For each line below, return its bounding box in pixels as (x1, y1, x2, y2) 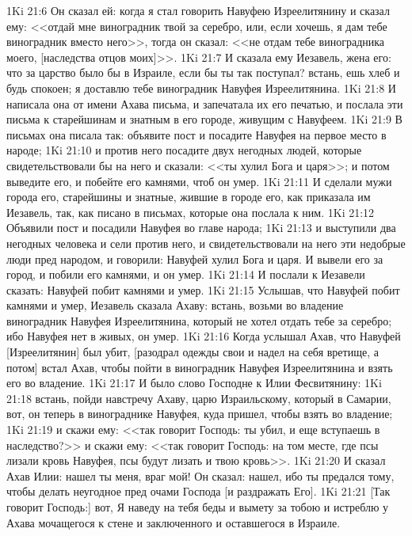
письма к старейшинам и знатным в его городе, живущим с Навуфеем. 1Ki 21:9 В (6, 111, 402, 127)
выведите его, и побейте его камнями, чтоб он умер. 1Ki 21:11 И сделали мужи (6, 173, 392, 189)
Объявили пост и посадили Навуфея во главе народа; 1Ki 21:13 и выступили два (6, 219, 396, 236)
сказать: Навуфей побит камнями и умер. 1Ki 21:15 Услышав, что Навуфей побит (6, 281, 400, 298)
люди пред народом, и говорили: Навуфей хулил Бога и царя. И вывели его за (6, 250, 383, 267)
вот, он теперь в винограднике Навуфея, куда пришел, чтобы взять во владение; (6, 405, 393, 422)
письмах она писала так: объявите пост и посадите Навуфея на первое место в (6, 126, 387, 143)
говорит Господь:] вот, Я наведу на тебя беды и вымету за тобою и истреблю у (6, 499, 389, 515)
